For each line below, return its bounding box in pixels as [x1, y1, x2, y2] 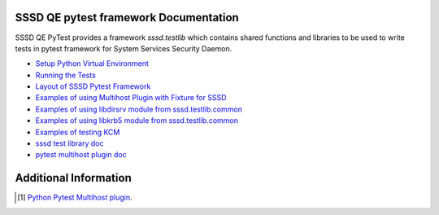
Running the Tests [35, 70, 97, 80]
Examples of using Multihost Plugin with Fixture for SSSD [35, 93, 227, 103]
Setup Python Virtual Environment [35, 59, 150, 68]
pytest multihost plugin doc [35, 150, 127, 160]
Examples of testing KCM [35, 127, 120, 137]
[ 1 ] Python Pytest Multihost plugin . [17, 192, 133, 203]
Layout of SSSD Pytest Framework [35, 81, 151, 91]
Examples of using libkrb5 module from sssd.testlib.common [35, 116, 239, 125]
